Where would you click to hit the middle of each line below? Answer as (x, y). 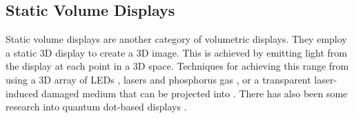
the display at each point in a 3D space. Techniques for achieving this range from (177, 66)
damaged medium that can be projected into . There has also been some (195, 93)
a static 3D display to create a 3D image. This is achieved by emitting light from (176, 52)
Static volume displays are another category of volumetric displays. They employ (176, 39)
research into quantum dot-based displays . (96, 107)
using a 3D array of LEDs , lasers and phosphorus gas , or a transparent (158, 79)
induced (22, 93)
